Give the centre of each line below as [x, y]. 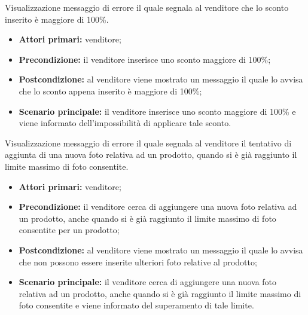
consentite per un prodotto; [69, 230]
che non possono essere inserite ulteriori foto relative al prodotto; [138, 262]
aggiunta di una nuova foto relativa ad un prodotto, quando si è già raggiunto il [151, 155]
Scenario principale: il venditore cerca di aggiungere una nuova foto [148, 282]
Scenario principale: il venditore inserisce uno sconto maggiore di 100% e [157, 111]
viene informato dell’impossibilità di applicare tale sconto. [125, 123]
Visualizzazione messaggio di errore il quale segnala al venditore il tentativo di [148, 143]
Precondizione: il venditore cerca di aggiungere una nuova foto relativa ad [158, 207]
